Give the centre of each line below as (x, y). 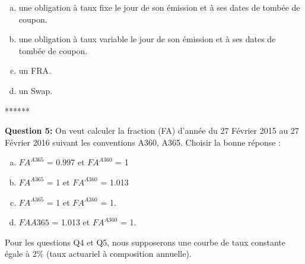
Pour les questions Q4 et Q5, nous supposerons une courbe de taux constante (145, 242)
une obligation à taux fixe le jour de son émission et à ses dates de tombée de (159, 7)
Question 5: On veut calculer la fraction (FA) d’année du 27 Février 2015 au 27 (152, 131)
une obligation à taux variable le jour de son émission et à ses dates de (147, 39)
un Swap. (36, 90)
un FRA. (35, 70)
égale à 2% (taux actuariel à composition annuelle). (98, 254)
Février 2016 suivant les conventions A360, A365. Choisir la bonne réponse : (143, 142)
